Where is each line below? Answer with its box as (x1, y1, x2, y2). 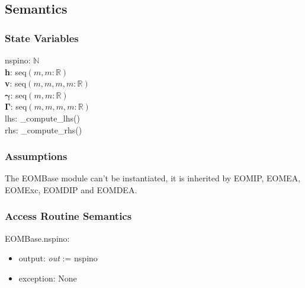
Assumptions (5, 149, 68, 164)
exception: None (18, 271, 77, 284)
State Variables (5, 30, 79, 45)
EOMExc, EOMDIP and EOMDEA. (5, 183, 137, 196)
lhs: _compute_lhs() (5, 111, 80, 124)
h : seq (5, 65, 27, 78)
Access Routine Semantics (5, 209, 132, 223)
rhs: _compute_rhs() (5, 123, 82, 136)
